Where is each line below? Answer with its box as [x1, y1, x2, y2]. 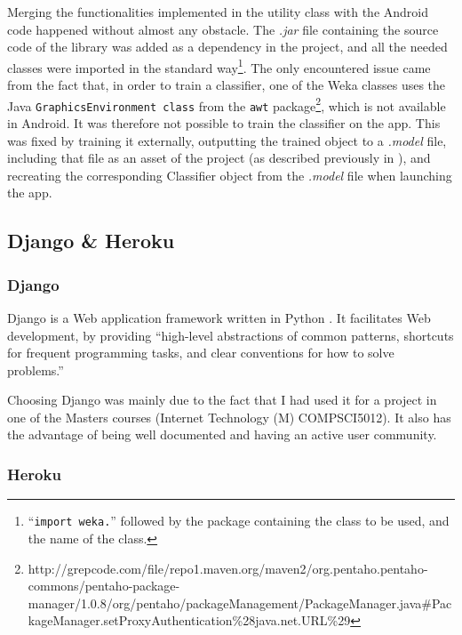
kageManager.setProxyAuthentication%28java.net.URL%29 [28, 611, 351, 630]
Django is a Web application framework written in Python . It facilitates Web [7, 308, 431, 326]
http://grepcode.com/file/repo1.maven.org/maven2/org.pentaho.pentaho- [28, 559, 428, 577]
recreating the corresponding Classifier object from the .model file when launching [7, 165, 452, 184]
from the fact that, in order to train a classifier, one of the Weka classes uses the [7, 76, 446, 94]
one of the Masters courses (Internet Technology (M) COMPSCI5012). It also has [7, 407, 451, 426]
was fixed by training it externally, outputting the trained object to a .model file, [7, 131, 447, 149]
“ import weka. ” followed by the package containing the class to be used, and [28, 511, 450, 530]
